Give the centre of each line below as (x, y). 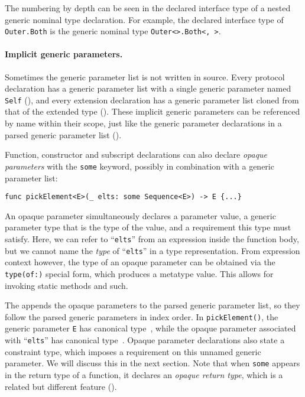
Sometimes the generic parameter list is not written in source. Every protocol (145, 77)
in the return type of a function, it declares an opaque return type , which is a (144, 374)
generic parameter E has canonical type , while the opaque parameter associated (150, 328)
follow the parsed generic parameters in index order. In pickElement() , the (142, 316)
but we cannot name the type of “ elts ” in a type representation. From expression (152, 250)
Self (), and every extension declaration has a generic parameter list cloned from (152, 100)
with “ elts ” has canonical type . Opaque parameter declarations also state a (145, 340)
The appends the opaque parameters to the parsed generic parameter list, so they (152, 305)
